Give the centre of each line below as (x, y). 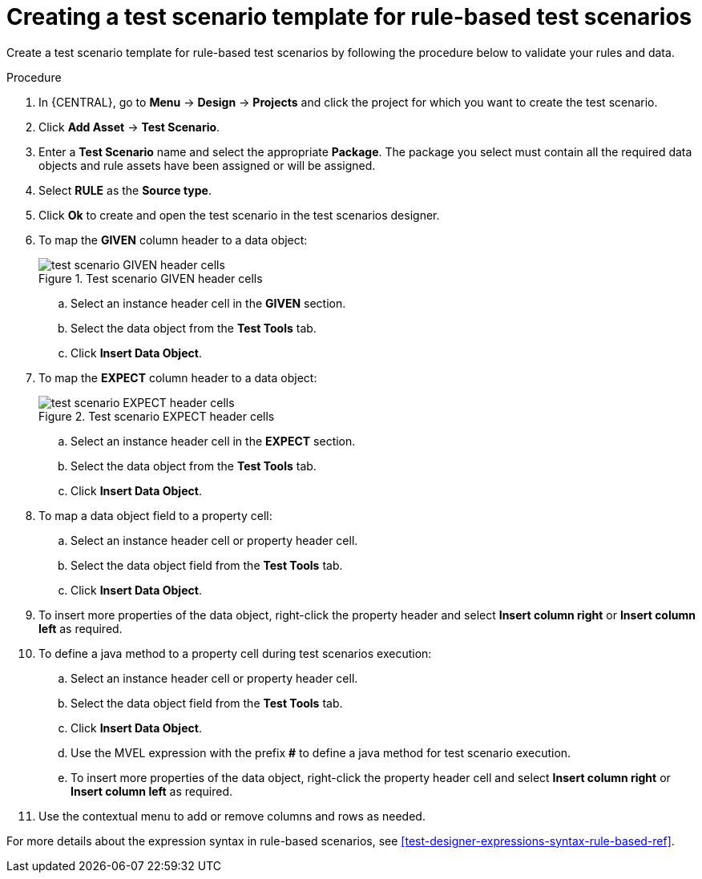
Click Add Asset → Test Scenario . (129, 127)
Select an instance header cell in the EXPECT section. (213, 441)
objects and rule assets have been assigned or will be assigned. (207, 165)
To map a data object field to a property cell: (155, 515)
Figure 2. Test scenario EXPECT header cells (157, 416)
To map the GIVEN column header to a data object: (173, 240)
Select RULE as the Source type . (125, 190)
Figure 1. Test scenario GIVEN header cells (151, 278)
